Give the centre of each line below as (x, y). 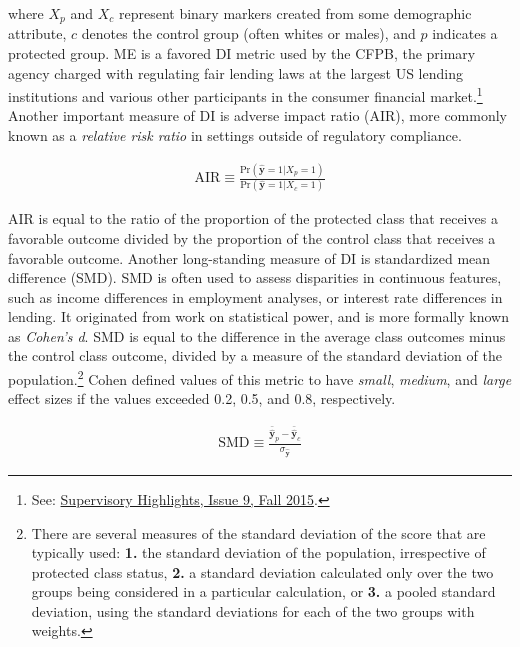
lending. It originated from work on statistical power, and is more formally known (258, 316)
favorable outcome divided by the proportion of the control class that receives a (252, 237)
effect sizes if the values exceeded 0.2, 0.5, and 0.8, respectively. (202, 398)
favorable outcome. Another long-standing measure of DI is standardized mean (249, 257)
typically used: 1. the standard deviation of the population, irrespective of (258, 552)
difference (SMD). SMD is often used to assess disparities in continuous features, (255, 277)
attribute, (37, 33)
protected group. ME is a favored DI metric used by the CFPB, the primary (242, 53)
